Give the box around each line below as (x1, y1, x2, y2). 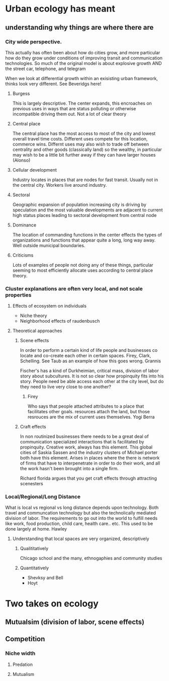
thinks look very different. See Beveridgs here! (5, 81, 102, 87)
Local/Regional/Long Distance (5, 493, 81, 500)
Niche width (5, 650, 36, 657)
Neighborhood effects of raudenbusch (20, 318, 100, 324)
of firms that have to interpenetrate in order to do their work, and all (20, 460, 160, 466)
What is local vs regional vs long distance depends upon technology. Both (5, 504, 159, 511)
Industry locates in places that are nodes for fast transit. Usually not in (12, 177, 158, 183)
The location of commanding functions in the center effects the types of (12, 232, 162, 238)
